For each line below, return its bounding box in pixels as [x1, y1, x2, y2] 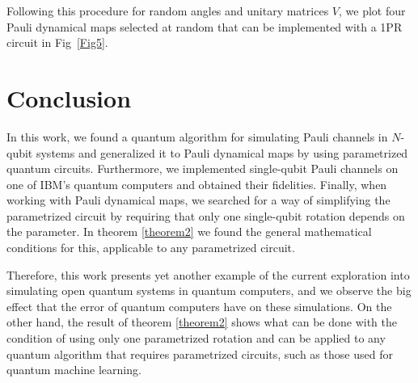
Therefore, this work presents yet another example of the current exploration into [6, 266, 410, 283]
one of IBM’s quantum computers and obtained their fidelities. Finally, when [6, 175, 387, 192]
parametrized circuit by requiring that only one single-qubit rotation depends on [6, 207, 405, 224]
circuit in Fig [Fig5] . [6, 34, 108, 51]
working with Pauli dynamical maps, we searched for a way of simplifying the [6, 191, 391, 208]
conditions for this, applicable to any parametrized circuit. [6, 239, 295, 256]
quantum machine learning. [6, 361, 141, 378]
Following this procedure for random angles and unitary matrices [6, 2, 329, 19]
